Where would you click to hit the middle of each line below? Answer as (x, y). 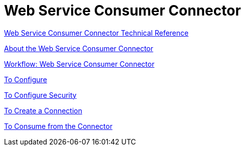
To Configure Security (40, 95)
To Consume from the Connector (58, 126)
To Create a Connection (43, 110)
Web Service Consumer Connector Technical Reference (96, 33)
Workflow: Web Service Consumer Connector (79, 64)
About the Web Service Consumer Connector (79, 48)
